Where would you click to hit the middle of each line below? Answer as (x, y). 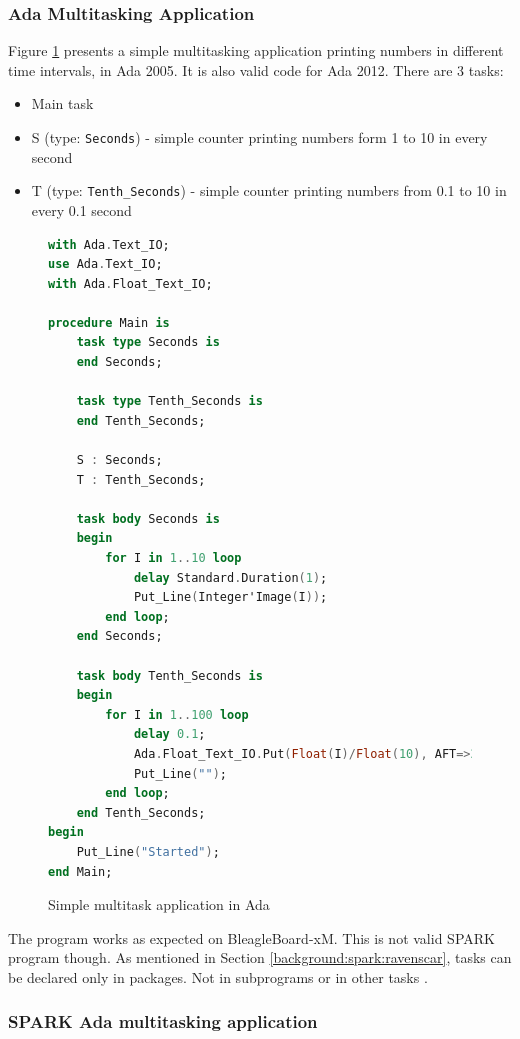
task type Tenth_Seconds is (169, 401)
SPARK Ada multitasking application (163, 1021)
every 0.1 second (81, 209)
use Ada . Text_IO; (105, 264)
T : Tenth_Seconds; (141, 479)
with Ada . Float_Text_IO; (130, 283)
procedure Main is (109, 322)
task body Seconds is (148, 518)
